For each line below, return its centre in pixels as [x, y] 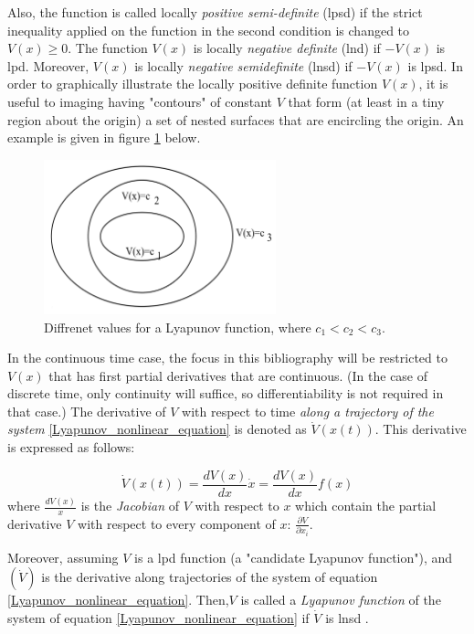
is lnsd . [347, 618]
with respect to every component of [177, 523]
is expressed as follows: [71, 447]
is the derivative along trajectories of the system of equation [210, 577]
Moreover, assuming [63, 557]
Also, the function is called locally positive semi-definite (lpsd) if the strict [215, 12]
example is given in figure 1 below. [104, 137]
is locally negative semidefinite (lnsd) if [243, 65]
